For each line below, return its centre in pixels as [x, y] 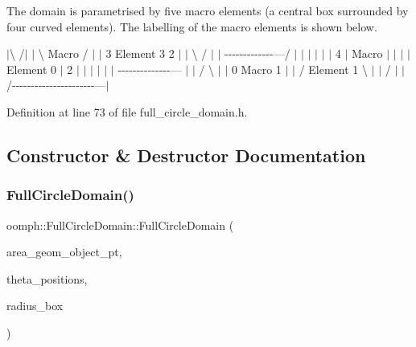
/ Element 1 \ [333, 69]
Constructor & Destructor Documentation [186, 155]
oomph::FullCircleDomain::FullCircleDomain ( [120, 225]
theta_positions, [47, 278]
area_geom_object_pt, [64, 252]
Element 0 [32, 69]
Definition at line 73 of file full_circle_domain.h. [127, 111]
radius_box [35, 306]
